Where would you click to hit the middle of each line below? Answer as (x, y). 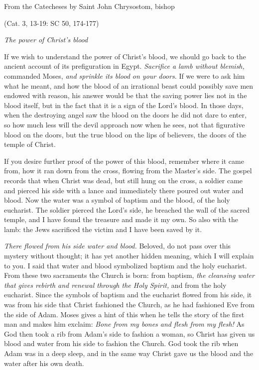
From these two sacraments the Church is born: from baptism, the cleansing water (129, 275)
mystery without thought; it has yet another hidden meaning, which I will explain (129, 256)
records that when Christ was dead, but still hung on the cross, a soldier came (124, 180)
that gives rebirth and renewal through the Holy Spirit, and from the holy (115, 285)
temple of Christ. (30, 144)
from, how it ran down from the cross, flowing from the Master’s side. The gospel (128, 171)
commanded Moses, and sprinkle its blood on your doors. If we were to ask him (125, 75)
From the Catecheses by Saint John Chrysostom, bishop (89, 6)
